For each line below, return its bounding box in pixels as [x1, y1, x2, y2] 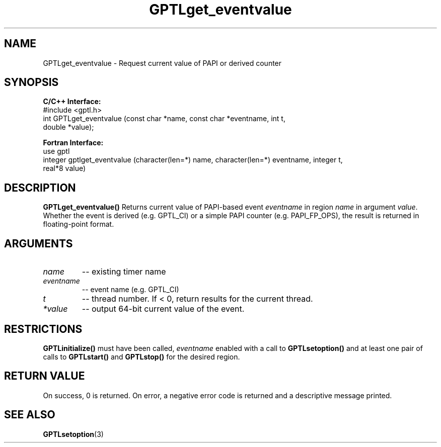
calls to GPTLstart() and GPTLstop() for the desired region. [43, 352, 240, 361]
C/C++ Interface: [43, 97, 101, 106]
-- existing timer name [82, 266, 166, 277]
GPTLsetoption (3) [43, 429, 104, 438]
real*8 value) [43, 164, 86, 173]
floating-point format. [43, 220, 114, 229]
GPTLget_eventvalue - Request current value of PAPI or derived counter [43, 58, 282, 67]
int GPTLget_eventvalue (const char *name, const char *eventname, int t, [43, 114, 285, 123]
